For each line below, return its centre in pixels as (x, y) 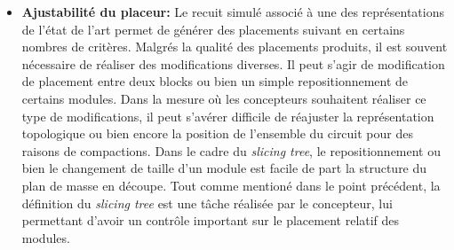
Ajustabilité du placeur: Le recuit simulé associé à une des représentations (233, 12)
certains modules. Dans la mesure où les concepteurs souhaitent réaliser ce (224, 98)
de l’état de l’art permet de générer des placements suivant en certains (213, 29)
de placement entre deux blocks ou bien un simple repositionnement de (215, 81)
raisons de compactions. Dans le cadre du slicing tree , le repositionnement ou (231, 150)
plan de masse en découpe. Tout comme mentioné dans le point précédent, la (231, 185)
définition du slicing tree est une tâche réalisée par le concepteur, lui (207, 203)
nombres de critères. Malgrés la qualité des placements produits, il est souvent (235, 47)
